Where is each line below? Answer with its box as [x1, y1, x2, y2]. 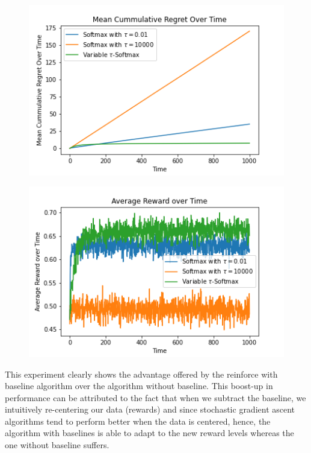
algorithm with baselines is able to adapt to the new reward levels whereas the [5, 426, 294, 439]
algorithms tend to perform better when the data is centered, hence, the [5, 414, 271, 427]
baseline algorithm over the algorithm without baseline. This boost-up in [5, 379, 273, 392]
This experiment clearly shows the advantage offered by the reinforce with [5, 367, 278, 380]
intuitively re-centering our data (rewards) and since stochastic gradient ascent [5, 403, 295, 416]
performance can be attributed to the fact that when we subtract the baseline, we [5, 391, 306, 404]
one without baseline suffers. [5, 439, 109, 451]
